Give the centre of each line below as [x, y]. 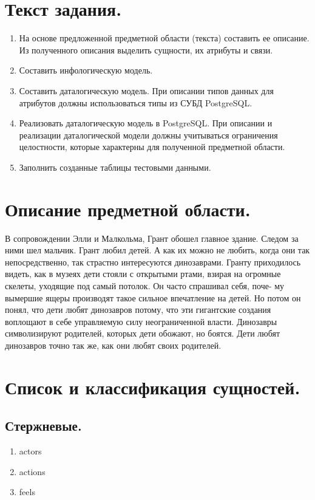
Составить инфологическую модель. [86, 70]
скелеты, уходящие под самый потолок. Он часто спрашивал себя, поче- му [145, 285]
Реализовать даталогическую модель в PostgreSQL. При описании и [146, 123]
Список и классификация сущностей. [153, 387]
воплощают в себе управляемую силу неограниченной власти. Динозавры [141, 321]
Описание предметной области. [128, 209]
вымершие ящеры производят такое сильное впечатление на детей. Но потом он [153, 297]
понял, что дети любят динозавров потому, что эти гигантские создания [138, 310]
